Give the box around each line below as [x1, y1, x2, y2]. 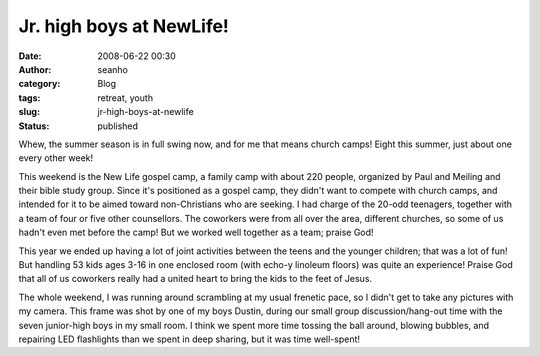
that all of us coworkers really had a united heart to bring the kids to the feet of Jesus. [18, 273, 373, 285]
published [97, 120, 139, 132]
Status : [18, 120, 50, 132]
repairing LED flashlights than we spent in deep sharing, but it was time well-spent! [18, 333, 360, 345]
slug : [18, 106, 40, 118]
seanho [97, 63, 129, 75]
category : [18, 78, 61, 90]
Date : [18, 50, 42, 62]
